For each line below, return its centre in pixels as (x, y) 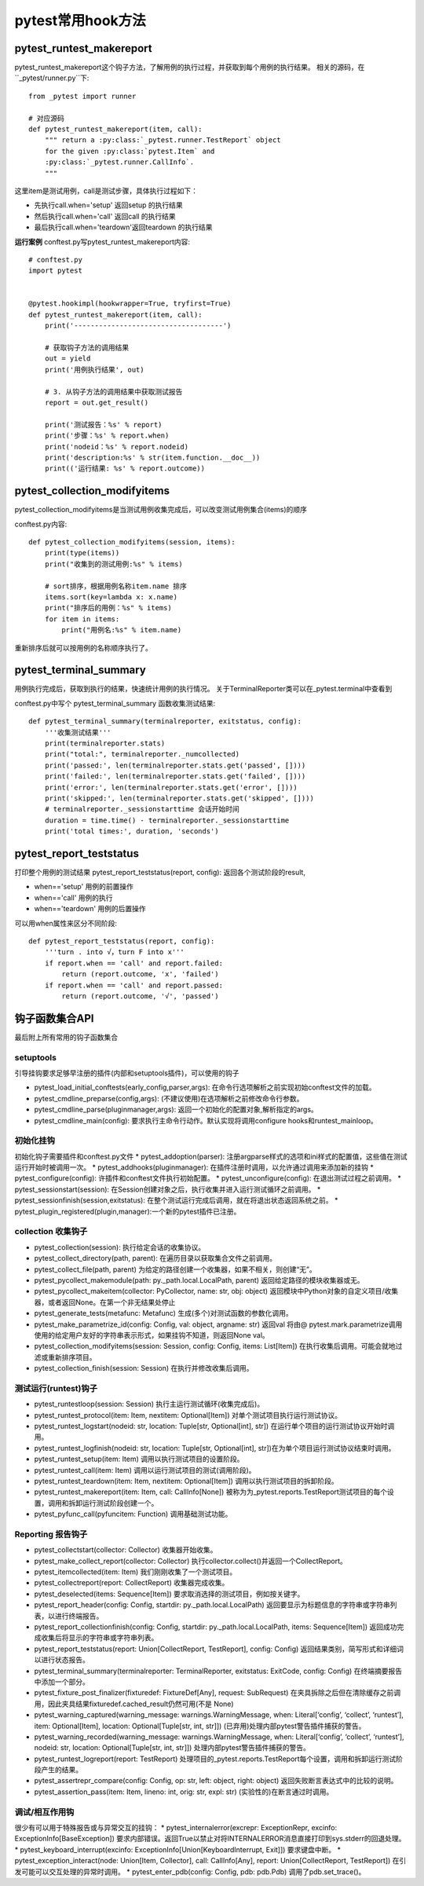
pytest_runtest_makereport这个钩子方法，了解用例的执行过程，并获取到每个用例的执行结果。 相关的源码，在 (190, 68)
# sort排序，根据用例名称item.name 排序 (116, 586)
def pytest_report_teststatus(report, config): (122, 941)
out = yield (68, 359)
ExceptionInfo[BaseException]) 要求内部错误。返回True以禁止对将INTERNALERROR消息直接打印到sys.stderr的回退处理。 (210, 1839)
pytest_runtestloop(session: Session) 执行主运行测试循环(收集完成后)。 (149, 1404)
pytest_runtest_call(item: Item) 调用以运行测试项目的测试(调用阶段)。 (145, 1470)
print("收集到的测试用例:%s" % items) (114, 564)
